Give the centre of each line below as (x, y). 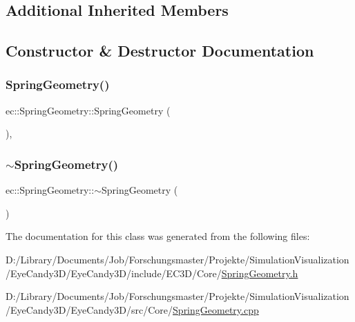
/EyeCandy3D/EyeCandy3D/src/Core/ (89, 309)
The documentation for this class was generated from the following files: (158, 236)
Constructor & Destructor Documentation (160, 51)
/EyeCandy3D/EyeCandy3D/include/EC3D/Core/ (114, 273)
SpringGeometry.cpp (216, 309)
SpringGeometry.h (260, 273)
